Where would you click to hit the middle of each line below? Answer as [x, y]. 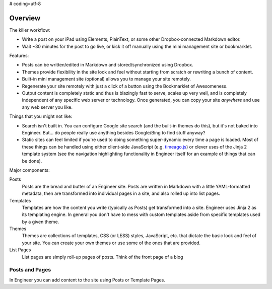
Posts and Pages [30, 270]
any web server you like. [47, 107]
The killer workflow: [30, 30]
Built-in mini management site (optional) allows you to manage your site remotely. [106, 79]
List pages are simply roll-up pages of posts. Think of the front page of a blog [103, 257]
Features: [19, 56]
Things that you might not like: [41, 116]
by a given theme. [41, 222]
